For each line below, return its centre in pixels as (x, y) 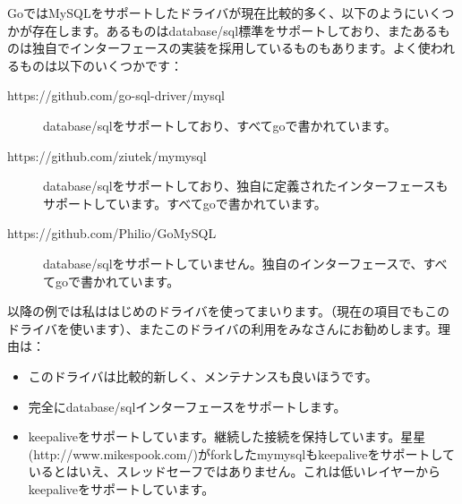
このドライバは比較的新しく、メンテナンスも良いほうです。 (203, 376)
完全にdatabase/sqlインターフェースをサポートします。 (187, 406)
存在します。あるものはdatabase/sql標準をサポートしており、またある (235, 30)
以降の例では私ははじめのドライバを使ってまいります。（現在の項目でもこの (228, 311)
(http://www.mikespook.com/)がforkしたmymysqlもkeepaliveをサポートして (241, 453)
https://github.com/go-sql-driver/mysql (116, 95)
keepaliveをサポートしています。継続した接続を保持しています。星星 (227, 436)
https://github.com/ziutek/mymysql (107, 155)
